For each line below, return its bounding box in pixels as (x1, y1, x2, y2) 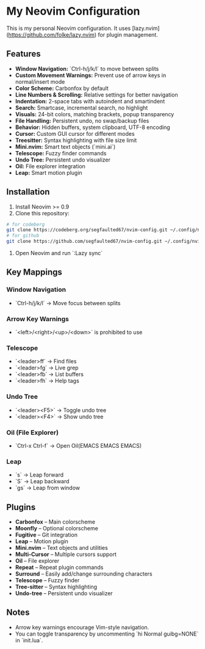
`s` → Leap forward (15, 471, 64, 478)
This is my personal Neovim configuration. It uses (6, 24, 131, 32)
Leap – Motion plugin (15, 538, 69, 545)
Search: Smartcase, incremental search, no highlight (15, 104, 148, 111)
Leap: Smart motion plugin (15, 169, 82, 176)
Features (6, 49, 41, 59)
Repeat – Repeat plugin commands (15, 564, 104, 571)
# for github (6, 232, 40, 239)
